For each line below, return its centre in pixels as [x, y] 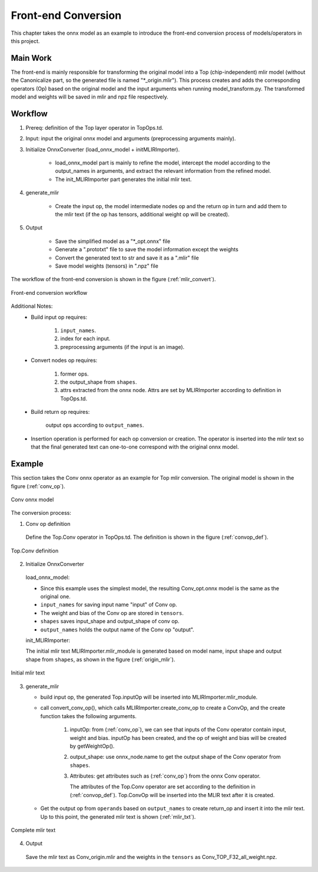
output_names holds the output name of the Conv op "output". [117, 629]
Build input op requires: [59, 317]
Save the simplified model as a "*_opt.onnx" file [113, 241]
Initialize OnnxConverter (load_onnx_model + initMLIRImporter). [102, 149]
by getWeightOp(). [92, 746]
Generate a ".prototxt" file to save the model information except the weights [147, 249]
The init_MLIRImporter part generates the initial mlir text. [123, 179]
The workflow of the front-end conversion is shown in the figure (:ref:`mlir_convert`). [113, 279]
